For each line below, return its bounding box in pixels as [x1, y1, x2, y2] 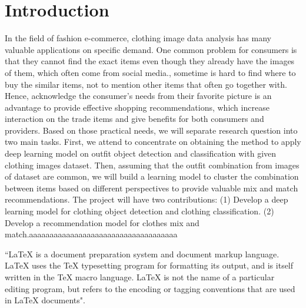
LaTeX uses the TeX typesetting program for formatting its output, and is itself [5, 259, 294, 271]
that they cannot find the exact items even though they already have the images [5, 55, 295, 67]
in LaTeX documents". [5, 294, 85, 306]
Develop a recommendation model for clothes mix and [5, 216, 199, 228]
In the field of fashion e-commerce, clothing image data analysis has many [5, 32, 271, 44]
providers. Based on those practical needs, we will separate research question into [5, 124, 298, 136]
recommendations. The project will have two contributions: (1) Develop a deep [5, 193, 288, 206]
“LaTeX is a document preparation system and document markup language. [5, 247, 280, 260]
